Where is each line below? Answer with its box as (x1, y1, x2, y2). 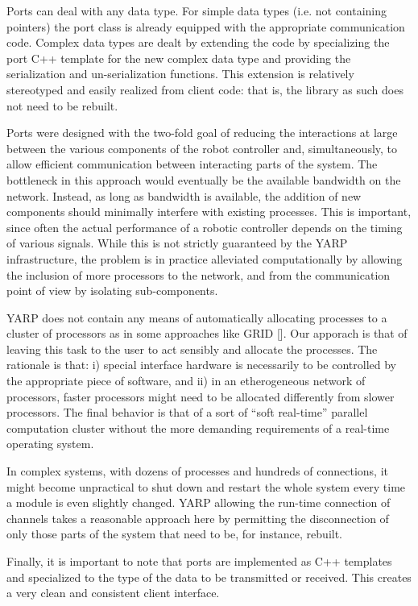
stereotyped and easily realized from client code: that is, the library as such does (6, 81, 404, 98)
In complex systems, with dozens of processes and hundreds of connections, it (6, 463, 389, 479)
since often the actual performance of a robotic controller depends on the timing (6, 218, 403, 235)
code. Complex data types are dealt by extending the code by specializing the (6, 34, 390, 51)
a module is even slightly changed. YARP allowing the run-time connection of (6, 494, 391, 511)
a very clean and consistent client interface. (6, 584, 220, 601)
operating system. (6, 435, 94, 452)
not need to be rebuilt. (6, 97, 118, 114)
